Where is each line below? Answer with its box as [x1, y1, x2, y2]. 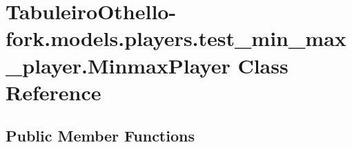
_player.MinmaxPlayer [6, 51, 231, 79]
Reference [6, 78, 101, 106]
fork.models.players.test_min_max [6, 24, 346, 52]
